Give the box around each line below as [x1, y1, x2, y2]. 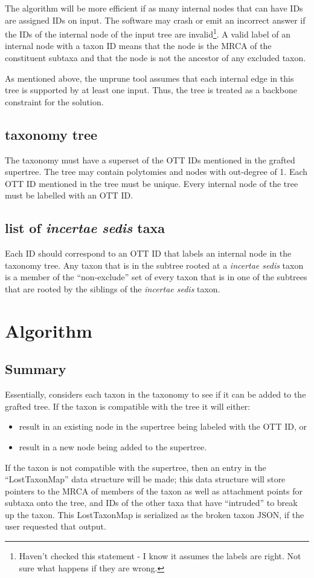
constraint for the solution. [5, 95, 104, 108]
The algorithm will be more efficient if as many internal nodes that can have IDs [5, 2, 303, 14]
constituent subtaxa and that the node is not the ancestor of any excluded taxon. [5, 51, 306, 64]
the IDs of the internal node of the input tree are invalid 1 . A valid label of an [5, 26, 290, 40]
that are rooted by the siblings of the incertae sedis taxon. [5, 282, 220, 295]
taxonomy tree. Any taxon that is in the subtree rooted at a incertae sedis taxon [5, 258, 304, 271]
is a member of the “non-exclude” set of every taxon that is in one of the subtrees [5, 271, 307, 283]
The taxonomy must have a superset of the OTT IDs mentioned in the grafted [5, 153, 295, 166]
